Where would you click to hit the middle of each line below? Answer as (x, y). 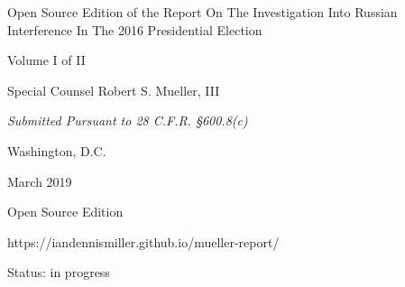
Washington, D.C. (57, 150)
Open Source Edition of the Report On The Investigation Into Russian (202, 12)
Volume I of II (46, 60)
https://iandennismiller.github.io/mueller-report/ (143, 241)
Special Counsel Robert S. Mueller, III (114, 90)
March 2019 (40, 181)
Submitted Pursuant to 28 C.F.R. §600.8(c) (128, 120)
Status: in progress (59, 272)
